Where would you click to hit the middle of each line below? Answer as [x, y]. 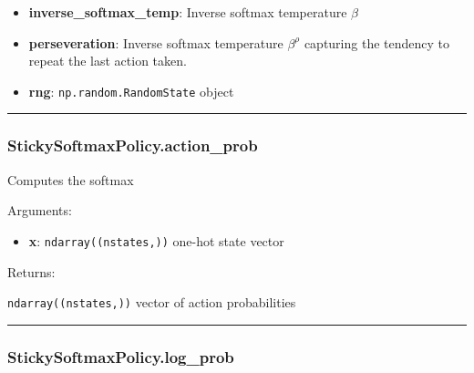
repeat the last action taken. [108, 61]
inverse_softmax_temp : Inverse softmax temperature [188, 12]
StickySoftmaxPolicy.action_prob [133, 145]
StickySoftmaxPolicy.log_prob [121, 356]
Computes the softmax [71, 179]
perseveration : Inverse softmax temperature [156, 42]
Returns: [31, 271]
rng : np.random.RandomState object [131, 91]
